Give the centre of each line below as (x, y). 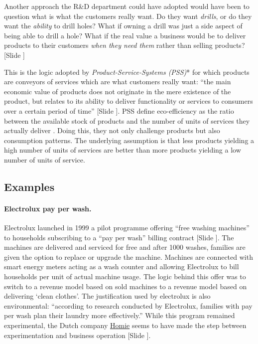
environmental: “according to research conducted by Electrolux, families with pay (128, 305)
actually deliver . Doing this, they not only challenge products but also (112, 130)
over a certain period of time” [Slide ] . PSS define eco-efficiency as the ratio (119, 110)
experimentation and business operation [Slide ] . (77, 335)
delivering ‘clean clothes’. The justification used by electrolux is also (107, 296)
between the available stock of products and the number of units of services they (127, 120)
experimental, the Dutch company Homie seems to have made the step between (125, 325)
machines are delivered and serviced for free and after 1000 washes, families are (125, 247)
